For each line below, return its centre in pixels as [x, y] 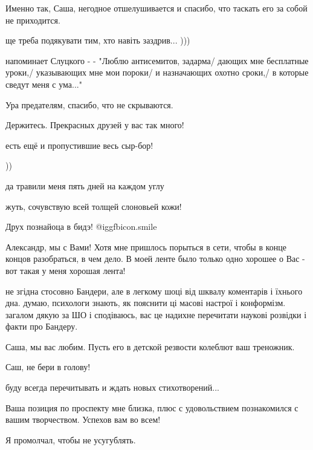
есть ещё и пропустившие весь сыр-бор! [79, 145]
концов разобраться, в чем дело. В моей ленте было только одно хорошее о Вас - [155, 259]
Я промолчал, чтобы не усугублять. [71, 439]
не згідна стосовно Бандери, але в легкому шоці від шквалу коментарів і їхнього [154, 291]
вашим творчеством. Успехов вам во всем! [83, 419]
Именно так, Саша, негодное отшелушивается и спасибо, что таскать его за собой [156, 8]
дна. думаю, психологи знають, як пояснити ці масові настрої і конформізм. [146, 303]
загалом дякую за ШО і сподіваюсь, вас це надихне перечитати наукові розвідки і [156, 314]
